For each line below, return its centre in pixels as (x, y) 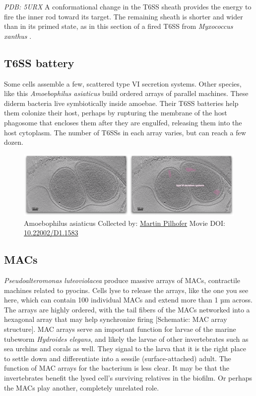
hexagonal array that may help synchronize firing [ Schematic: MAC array (116, 319)
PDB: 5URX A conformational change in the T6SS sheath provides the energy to (128, 6)
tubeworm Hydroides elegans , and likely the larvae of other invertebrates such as (126, 339)
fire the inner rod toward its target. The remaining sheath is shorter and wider (124, 16)
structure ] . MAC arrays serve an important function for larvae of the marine (120, 329)
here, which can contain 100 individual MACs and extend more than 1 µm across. (128, 300)
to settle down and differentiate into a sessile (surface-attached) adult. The (118, 358)
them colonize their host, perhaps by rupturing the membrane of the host (116, 113)
